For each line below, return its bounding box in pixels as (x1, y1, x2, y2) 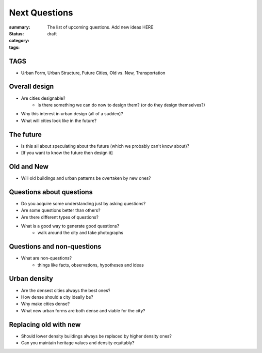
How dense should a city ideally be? (21, 294, 94, 300)
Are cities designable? (21, 95, 65, 101)
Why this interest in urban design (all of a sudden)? (21, 111, 123, 117)
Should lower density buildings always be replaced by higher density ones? (21, 333, 172, 339)
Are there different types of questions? (21, 214, 99, 220)
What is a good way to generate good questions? (21, 223, 119, 229)
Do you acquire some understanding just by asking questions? (21, 200, 146, 206)
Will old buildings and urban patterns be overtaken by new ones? (21, 175, 151, 181)
